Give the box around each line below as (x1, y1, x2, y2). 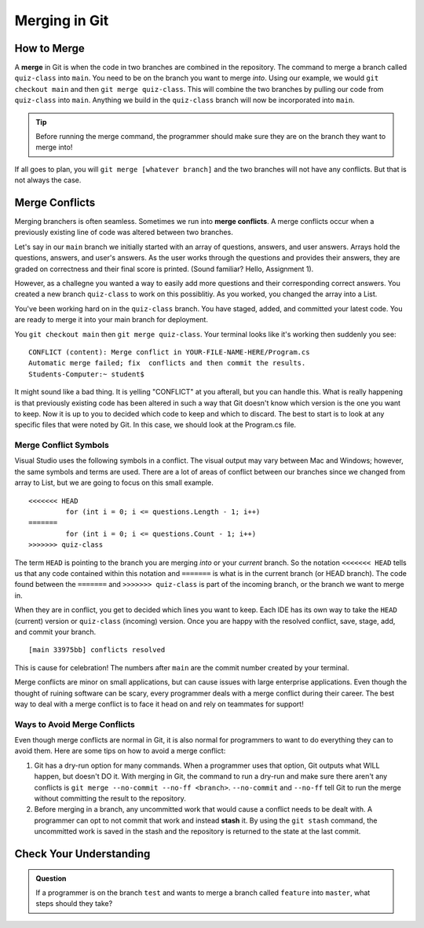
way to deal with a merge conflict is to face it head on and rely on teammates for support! (14, 699, 304, 709)
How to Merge (14, 42, 86, 55)
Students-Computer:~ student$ (28, 369, 145, 379)
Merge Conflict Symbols (14, 440, 109, 451)
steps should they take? (35, 899, 113, 908)
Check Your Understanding (14, 847, 151, 860)
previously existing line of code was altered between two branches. (14, 228, 233, 237)
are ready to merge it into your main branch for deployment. (14, 315, 208, 325)
